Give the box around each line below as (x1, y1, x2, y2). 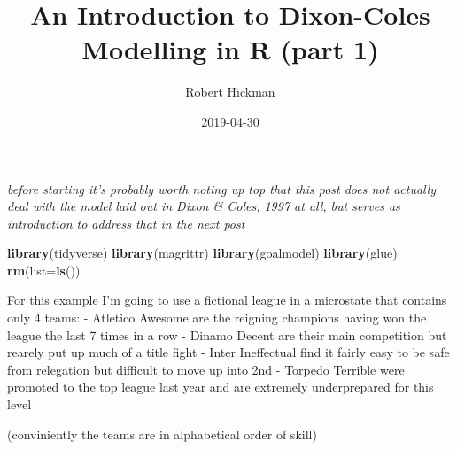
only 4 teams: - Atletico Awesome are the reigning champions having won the (7, 308, 427, 327)
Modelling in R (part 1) (81, 31, 379, 67)
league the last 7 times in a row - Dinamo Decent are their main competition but (7, 325, 447, 344)
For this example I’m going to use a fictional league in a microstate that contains (7, 291, 447, 309)
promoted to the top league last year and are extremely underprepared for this (7, 377, 434, 396)
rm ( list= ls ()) (7, 260, 81, 279)
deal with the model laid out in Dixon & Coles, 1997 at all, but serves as (7, 197, 400, 215)
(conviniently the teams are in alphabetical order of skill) (7, 424, 317, 443)
